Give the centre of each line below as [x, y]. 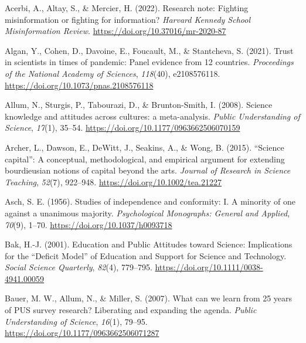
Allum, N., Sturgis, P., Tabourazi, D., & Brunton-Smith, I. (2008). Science [139, 105]
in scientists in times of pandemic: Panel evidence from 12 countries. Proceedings [149, 62]
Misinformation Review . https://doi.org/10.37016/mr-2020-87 [115, 31]
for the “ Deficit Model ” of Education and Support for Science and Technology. [146, 255]
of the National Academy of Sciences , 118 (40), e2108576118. [113, 73]
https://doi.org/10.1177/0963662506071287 [82, 333]
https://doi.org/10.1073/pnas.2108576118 [79, 85]
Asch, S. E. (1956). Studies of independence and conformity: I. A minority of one [150, 201]
